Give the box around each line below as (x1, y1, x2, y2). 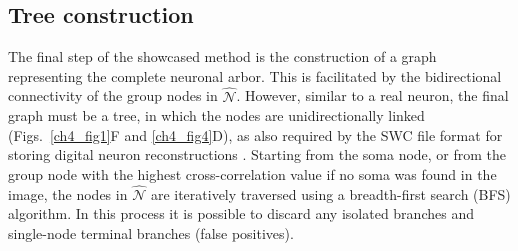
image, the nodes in (8, 183, 128, 204)
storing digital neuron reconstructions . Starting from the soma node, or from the (8, 144, 507, 165)
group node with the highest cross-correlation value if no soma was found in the (8, 163, 497, 184)
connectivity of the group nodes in (8, 85, 218, 106)
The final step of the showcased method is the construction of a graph (8, 46, 437, 67)
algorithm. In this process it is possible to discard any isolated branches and (8, 203, 474, 224)
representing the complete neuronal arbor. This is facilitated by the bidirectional (8, 65, 502, 86)
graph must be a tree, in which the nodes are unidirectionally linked (8, 105, 425, 126)
